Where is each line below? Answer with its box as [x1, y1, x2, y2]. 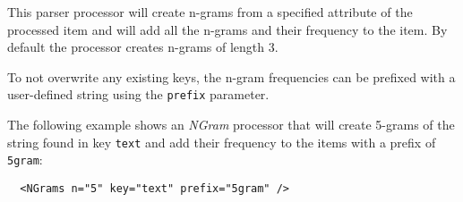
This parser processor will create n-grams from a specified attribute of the [7, 3, 413, 21]
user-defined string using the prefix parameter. [7, 85, 270, 104]
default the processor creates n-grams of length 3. [7, 38, 279, 56]
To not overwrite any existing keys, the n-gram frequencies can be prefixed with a [7, 67, 456, 86]
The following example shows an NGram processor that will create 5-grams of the [7, 115, 455, 134]
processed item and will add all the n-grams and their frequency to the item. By [7, 20, 448, 38]
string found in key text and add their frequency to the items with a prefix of [7, 132, 436, 151]
